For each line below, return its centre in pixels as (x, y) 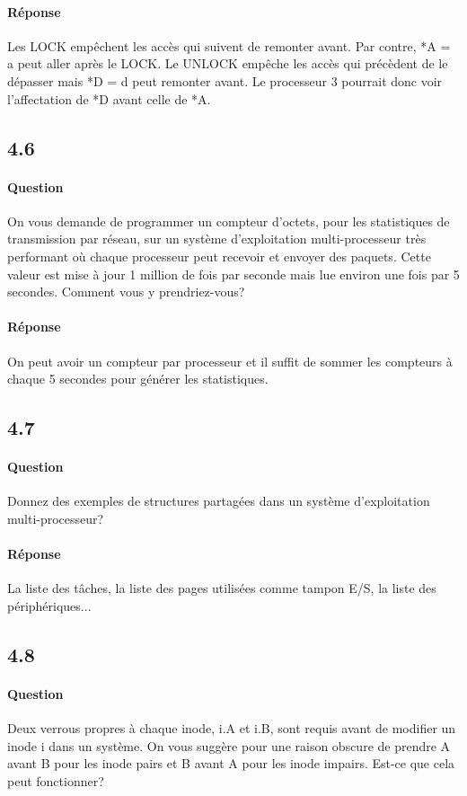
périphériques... (49, 605)
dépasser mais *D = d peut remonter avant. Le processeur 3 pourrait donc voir (225, 80)
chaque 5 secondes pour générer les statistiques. (138, 379)
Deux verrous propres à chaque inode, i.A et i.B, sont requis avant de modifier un (232, 728)
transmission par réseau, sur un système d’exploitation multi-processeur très (217, 239)
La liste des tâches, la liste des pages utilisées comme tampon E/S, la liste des (222, 588)
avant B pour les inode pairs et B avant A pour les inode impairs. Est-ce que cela (231, 763)
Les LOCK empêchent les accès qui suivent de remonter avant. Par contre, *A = (229, 45)
